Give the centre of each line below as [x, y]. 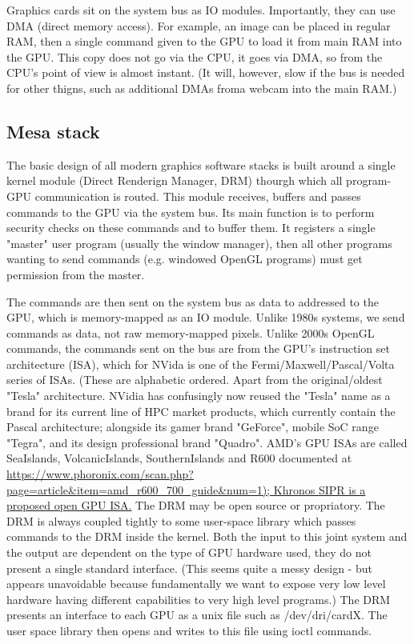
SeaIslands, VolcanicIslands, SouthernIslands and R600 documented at [179, 458]
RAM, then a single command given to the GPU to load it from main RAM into [204, 41]
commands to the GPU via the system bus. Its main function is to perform [191, 212]
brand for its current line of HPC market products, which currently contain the [201, 411]
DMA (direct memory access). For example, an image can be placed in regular [199, 25]
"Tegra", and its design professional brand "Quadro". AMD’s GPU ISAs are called [207, 442]
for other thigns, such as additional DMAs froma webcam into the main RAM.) [202, 88]
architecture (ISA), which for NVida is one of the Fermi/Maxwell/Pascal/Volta [201, 364]
